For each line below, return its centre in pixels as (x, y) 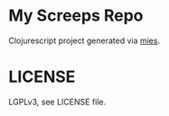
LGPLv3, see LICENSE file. (57, 102)
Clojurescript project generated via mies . (84, 40)
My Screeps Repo (76, 16)
